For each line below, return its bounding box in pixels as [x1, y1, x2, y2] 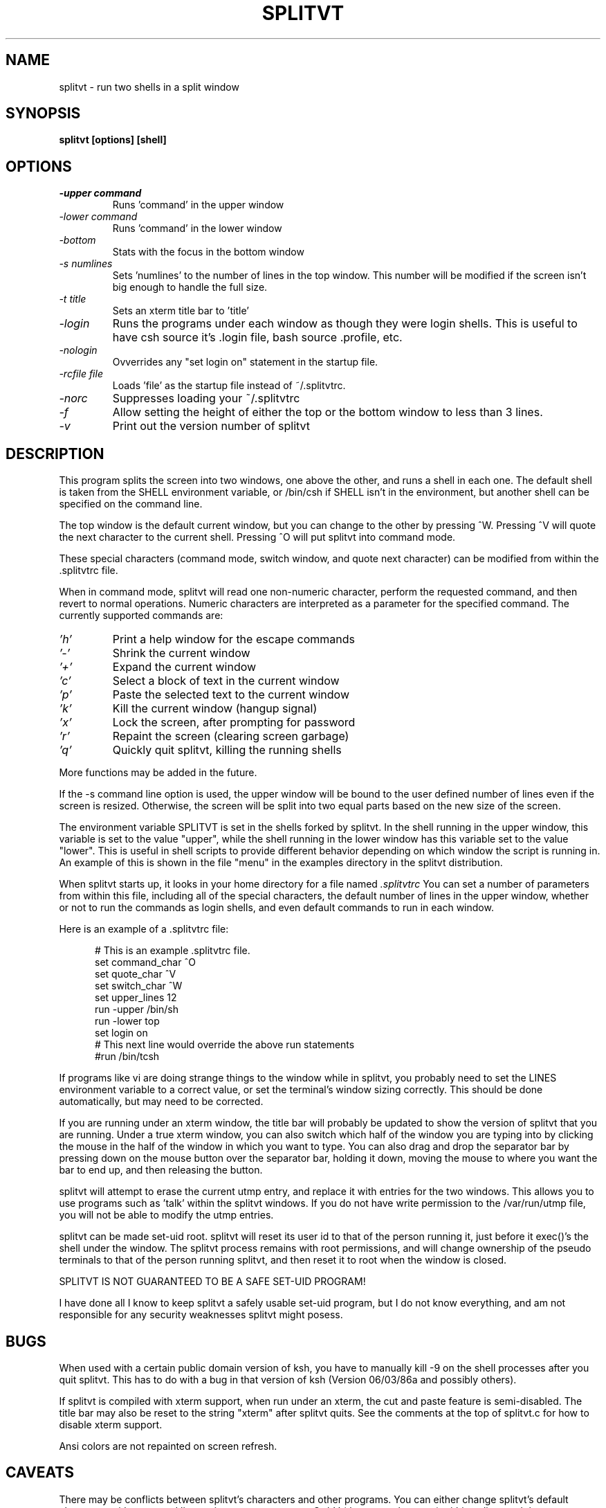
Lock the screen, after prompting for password [112, 715, 356, 730]
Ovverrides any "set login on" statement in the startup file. [112, 356, 378, 368]
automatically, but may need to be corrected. [59, 1095, 264, 1108]
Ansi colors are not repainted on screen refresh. [59, 1439, 277, 1452]
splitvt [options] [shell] [59, 134, 167, 146]
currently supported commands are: [59, 609, 223, 622]
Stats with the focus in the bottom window [112, 246, 304, 258]
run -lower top [95, 1015, 160, 1027]
